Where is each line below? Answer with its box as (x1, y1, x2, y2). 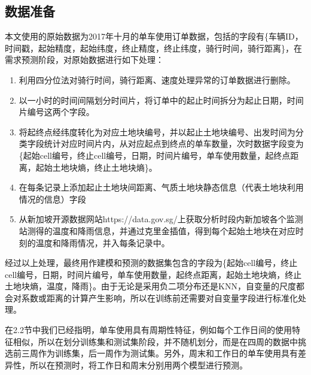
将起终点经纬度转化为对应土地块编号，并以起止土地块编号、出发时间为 (19, 125, 295, 138)
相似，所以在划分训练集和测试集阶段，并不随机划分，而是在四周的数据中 (13, 335, 298, 347)
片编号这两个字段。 (19, 105, 94, 118)
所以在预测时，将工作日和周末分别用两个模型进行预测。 (29, 358, 248, 371)
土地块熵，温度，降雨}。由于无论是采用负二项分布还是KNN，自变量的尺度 (5, 280, 296, 292)
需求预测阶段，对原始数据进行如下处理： (5, 53, 164, 66)
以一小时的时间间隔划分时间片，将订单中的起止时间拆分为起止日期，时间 (19, 93, 304, 106)
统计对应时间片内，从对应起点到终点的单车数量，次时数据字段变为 (44, 137, 304, 150)
